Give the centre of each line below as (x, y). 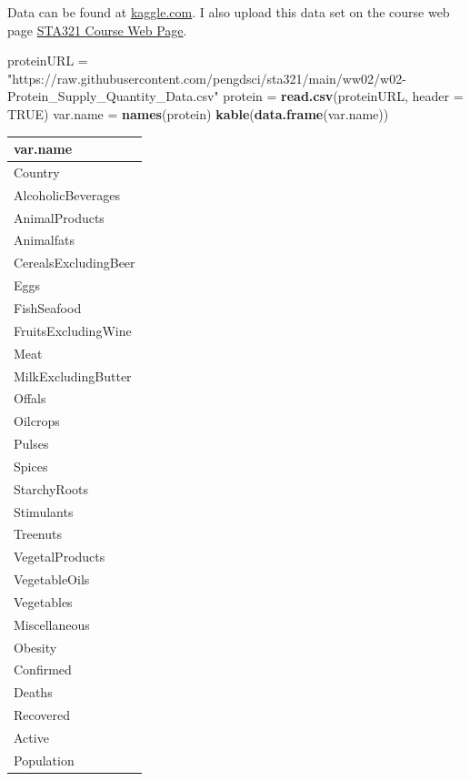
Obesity (35, 647)
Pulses (31, 444)
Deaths (33, 692)
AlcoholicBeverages (67, 194)
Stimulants (44, 511)
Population (44, 760)
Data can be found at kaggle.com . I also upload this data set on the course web (229, 12)
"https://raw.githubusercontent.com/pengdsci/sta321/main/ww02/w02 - (207, 78)
